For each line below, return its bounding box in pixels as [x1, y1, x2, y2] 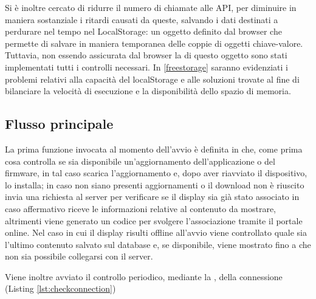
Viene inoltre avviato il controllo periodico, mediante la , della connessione [5, 270, 283, 283]
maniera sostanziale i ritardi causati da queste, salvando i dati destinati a [5, 13, 278, 26]
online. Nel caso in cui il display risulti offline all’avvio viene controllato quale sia [5, 226, 307, 239]
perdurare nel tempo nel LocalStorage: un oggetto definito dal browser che [5, 25, 282, 38]
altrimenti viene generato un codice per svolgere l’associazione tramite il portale [5, 214, 303, 227]
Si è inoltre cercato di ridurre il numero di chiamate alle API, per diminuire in [5, 1, 297, 13]
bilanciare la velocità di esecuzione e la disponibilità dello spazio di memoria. [5, 84, 291, 97]
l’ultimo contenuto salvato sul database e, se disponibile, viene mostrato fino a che [5, 238, 311, 250]
